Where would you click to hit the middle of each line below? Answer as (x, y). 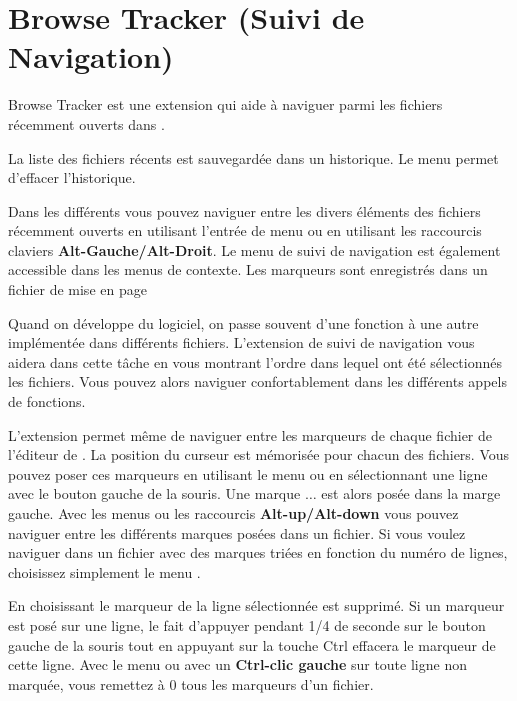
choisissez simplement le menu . (104, 571)
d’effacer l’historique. (72, 177)
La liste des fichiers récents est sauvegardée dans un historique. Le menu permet (253, 157)
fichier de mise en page (77, 289)
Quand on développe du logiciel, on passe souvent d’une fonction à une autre (243, 322)
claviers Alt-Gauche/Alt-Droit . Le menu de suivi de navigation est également (254, 249)
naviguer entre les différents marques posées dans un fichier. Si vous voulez (237, 532)
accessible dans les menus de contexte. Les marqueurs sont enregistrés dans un (248, 269)
